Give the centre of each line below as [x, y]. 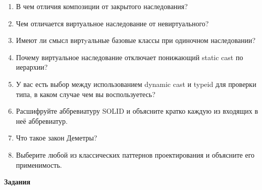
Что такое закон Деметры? [57, 138]
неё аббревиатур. [42, 121]
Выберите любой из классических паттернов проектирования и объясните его [135, 154]
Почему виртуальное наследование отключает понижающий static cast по [129, 57]
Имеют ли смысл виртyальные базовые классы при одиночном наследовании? [136, 40]
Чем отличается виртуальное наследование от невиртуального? [112, 23]
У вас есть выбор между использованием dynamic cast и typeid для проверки [136, 84]
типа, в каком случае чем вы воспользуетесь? [86, 94]
